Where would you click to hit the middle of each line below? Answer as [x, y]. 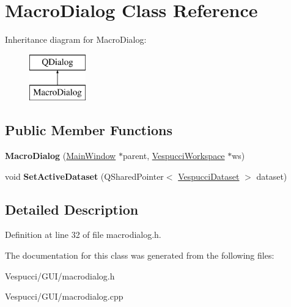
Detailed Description [72, 209]
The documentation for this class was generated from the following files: [140, 255]
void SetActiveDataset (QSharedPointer [84, 176]
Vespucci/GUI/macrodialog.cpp [64, 296]
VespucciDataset [209, 176]
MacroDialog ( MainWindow [61, 156]
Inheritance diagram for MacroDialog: [76, 39]
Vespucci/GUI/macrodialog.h [60, 276]
